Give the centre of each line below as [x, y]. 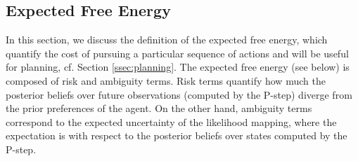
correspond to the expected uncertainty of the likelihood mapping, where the [171, 121]
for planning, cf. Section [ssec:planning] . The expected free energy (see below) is [178, 67]
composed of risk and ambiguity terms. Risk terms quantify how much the [166, 80]
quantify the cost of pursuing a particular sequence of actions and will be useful [177, 53]
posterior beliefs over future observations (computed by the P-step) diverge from [179, 94]
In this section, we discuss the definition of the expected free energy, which [167, 40]
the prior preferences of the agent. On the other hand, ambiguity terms [159, 108]
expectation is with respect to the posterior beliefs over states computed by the [177, 135]
